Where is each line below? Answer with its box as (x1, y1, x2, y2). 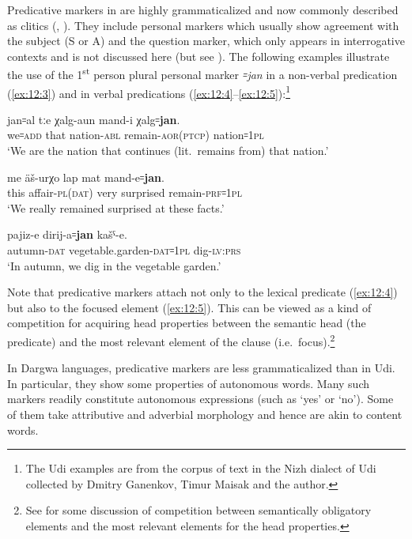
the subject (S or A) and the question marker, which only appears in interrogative (7, 32, 405, 49)
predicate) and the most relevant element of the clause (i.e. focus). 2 (7, 331, 335, 349)
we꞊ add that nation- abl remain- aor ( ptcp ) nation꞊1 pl (7, 126, 264, 143)
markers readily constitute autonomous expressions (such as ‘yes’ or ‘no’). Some (7, 390, 394, 407)
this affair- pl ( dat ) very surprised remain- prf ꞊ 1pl (7, 184, 242, 201)
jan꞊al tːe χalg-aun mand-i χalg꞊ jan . (7, 111, 180, 127)
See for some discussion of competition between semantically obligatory (25, 502, 372, 518)
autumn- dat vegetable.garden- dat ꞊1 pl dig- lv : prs (7, 242, 241, 258)
